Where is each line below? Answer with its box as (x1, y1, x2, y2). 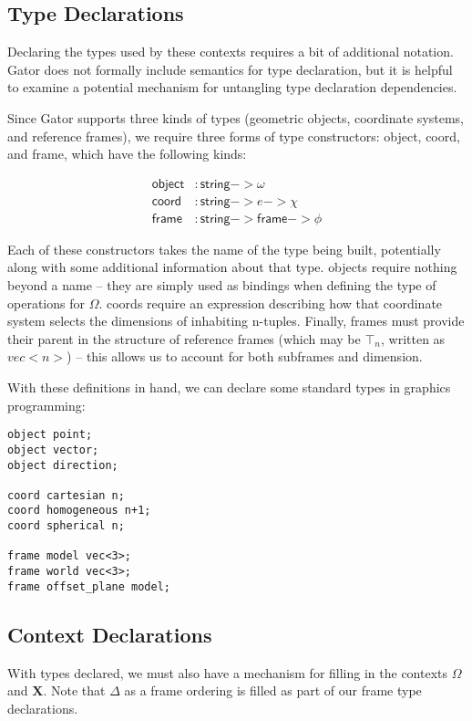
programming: (7, 395, 86, 414)
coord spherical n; (7, 519, 125, 533)
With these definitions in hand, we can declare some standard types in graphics (7, 378, 451, 397)
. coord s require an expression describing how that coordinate (98, 293, 443, 312)
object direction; (7, 458, 118, 472)
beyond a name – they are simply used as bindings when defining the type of (7, 276, 436, 295)
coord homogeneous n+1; (7, 504, 151, 517)
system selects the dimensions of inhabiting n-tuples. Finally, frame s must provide (7, 311, 465, 330)
